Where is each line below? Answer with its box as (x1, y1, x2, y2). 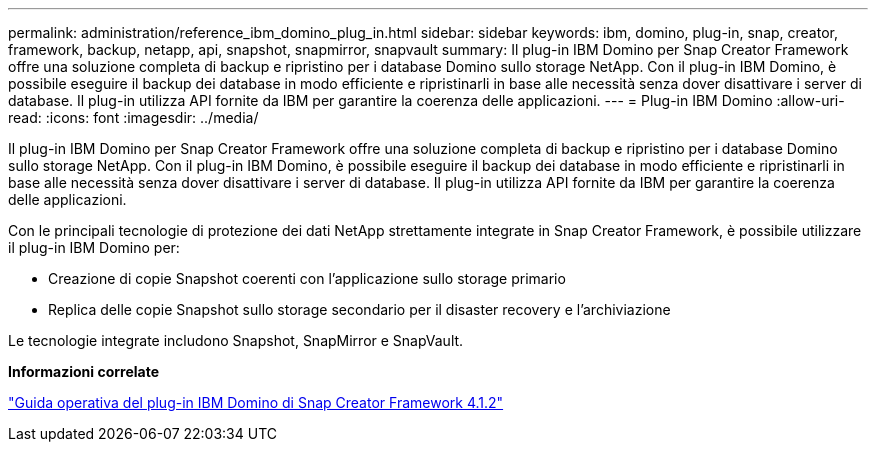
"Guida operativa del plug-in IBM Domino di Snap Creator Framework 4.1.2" (8, 394, 504, 411)
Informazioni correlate (8, 363, 160, 380)
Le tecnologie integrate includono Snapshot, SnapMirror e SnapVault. (8, 332, 464, 349)
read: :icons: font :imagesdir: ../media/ (8, 109, 259, 126)
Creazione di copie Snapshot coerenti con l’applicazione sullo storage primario (48, 270, 566, 287)
